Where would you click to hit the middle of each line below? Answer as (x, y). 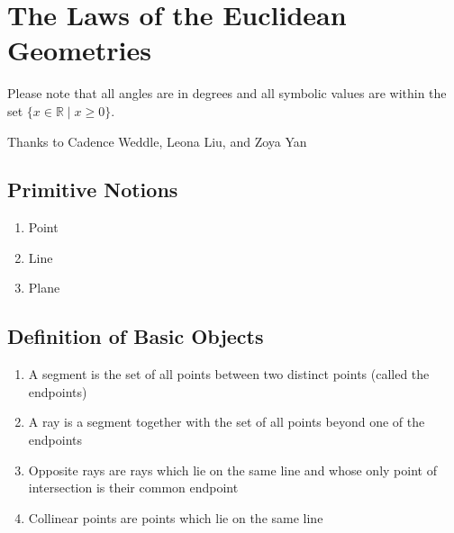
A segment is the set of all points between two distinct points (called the (229, 374)
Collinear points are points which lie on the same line (176, 517)
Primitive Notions (93, 190)
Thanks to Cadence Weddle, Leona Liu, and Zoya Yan (157, 141)
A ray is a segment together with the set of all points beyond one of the (227, 422)
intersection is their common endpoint (133, 488)
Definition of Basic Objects (136, 336)
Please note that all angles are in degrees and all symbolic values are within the (227, 93)
